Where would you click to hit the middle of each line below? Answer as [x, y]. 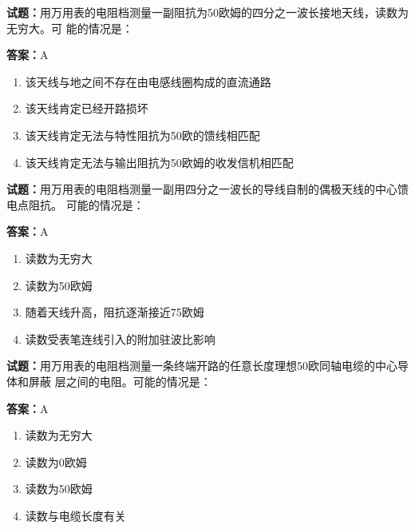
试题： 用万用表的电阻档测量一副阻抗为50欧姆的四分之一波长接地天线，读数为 [207, 12]
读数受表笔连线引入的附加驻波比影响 [120, 338]
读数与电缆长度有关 [75, 515]
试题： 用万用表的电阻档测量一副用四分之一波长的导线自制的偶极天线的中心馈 [207, 189]
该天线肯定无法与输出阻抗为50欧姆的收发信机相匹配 [159, 162]
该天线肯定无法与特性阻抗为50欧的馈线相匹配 [142, 135]
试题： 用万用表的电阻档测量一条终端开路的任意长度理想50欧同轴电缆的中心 [202, 366]
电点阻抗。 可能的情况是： [75, 204]
